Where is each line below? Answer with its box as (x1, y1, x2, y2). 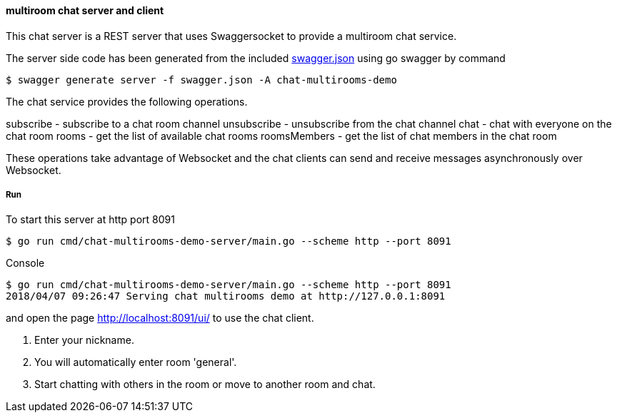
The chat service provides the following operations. (6, 95, 248, 108)
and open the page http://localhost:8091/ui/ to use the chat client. (6, 312, 314, 325)
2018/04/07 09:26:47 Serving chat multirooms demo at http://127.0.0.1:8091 (6, 290, 446, 302)
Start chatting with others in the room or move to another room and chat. (34, 378, 376, 391)
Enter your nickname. (34, 334, 134, 347)
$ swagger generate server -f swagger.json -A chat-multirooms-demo (6, 73, 397, 86)
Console (6, 257, 45, 270)
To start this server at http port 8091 (6, 213, 175, 226)
